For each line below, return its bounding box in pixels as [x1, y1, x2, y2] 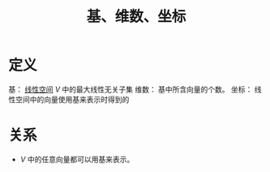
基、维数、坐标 [86, 7, 186, 26]
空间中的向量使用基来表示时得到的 [15, 94, 130, 104]
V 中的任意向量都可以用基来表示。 [19, 154, 135, 164]
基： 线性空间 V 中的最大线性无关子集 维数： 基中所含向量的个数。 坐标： [8, 84, 253, 94]
